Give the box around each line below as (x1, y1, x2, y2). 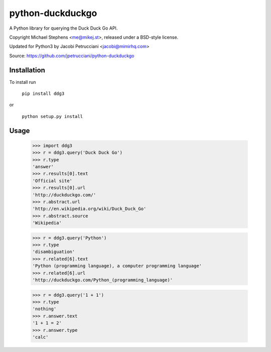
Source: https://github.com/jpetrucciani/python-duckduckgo (9, 53, 134, 59)
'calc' (32, 334, 49, 340)
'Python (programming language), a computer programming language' (32, 263, 202, 269)
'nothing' (32, 306, 57, 312)
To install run (9, 79, 36, 85)
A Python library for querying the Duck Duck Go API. (9, 25, 118, 31)
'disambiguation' (32, 249, 75, 255)
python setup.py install (22, 113, 83, 119)
